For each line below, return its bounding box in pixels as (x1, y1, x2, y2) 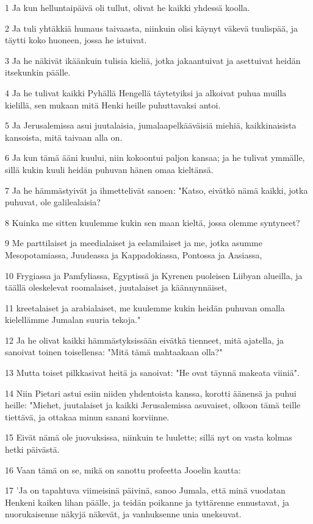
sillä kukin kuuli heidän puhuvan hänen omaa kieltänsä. (5, 163, 214, 175)
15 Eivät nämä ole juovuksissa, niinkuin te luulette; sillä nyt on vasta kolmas (5, 431, 292, 444)
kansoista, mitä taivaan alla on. (5, 130, 123, 143)
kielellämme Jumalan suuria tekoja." (5, 313, 141, 326)
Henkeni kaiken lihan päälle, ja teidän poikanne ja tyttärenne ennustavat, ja (5, 495, 290, 508)
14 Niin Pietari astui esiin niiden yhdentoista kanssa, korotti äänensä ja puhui (5, 386, 297, 399)
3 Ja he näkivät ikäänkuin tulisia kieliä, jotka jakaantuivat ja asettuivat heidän (5, 54, 301, 66)
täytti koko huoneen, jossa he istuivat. (5, 34, 147, 46)
